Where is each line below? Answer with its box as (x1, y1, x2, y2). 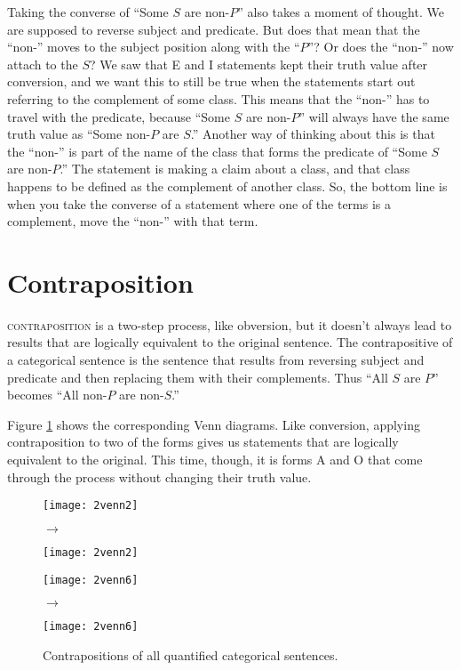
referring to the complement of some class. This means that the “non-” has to (7, 89, 430, 108)
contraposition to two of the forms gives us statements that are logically (7, 432, 399, 451)
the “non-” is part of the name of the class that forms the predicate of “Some (7, 141, 427, 160)
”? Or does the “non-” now (307, 37, 454, 56)
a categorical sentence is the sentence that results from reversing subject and (7, 351, 425, 369)
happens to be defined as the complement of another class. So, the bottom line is (7, 176, 448, 195)
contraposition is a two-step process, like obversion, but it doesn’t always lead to (7, 315, 452, 334)
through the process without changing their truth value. (7, 467, 312, 486)
